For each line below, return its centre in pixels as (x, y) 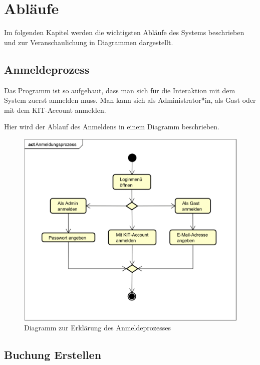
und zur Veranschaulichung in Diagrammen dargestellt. (89, 42)
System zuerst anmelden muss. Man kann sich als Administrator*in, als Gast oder (130, 100)
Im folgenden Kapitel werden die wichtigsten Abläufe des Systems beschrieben (124, 32)
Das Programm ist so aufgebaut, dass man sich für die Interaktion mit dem (120, 90)
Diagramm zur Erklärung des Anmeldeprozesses (97, 328)
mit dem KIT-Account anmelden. (55, 110)
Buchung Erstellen (53, 355)
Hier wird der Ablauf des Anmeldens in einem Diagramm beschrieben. (112, 127)
